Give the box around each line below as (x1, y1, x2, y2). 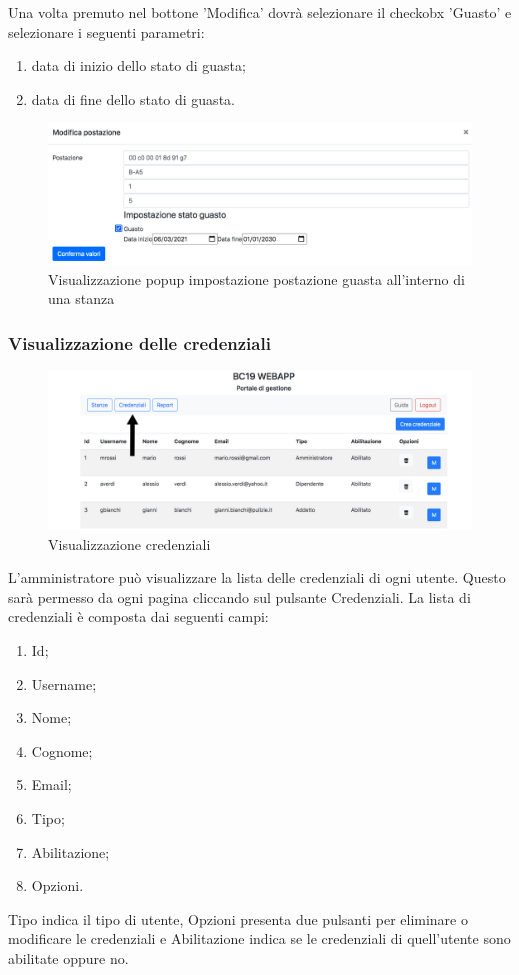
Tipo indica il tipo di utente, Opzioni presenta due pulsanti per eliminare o (8, 908, 468, 929)
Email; (31, 774, 72, 795)
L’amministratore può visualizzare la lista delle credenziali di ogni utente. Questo (8, 567, 506, 588)
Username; (31, 673, 97, 694)
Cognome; (31, 740, 93, 761)
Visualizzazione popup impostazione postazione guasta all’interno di (48, 268, 465, 289)
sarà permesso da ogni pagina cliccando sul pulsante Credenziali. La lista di (8, 586, 471, 607)
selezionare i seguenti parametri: (8, 21, 205, 42)
